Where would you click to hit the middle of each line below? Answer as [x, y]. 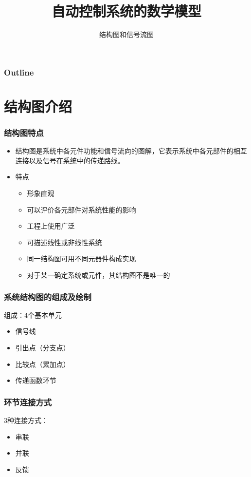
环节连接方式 [28, 402]
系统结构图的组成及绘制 [48, 296]
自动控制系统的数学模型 [126, 11]
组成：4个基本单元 [33, 315]
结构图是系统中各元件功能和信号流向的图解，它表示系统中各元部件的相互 [131, 151]
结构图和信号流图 [126, 34]
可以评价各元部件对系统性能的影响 [81, 209]
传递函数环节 [36, 380]
